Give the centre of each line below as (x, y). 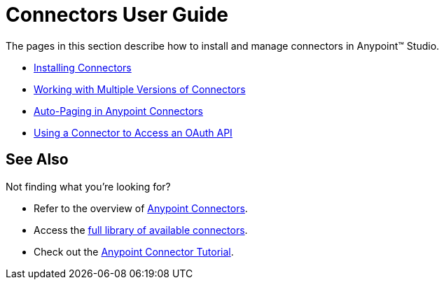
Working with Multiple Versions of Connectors (140, 89)
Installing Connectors (83, 67)
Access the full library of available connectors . (141, 230)
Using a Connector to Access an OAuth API (133, 132)
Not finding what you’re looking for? (88, 186)
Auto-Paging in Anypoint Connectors (118, 111)
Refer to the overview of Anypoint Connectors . (141, 208)
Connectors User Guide (117, 15)
